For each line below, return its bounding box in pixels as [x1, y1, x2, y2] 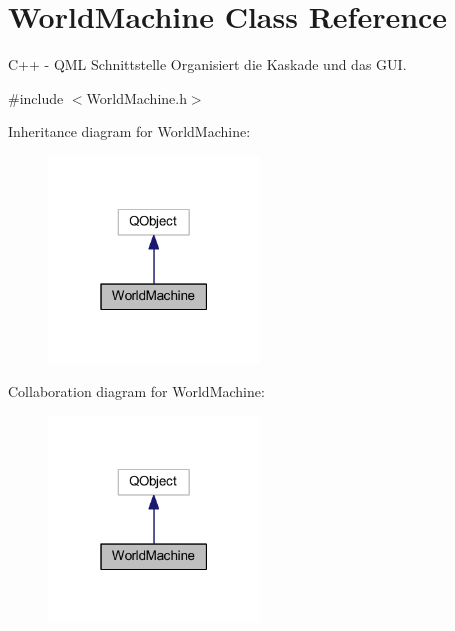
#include [8, 87, 64, 108]
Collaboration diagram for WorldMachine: [8, 381, 265, 401]
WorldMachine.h [86, 87, 187, 108]
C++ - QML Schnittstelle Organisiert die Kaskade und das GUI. [8, 54, 407, 75]
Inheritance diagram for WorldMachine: [8, 121, 251, 142]
